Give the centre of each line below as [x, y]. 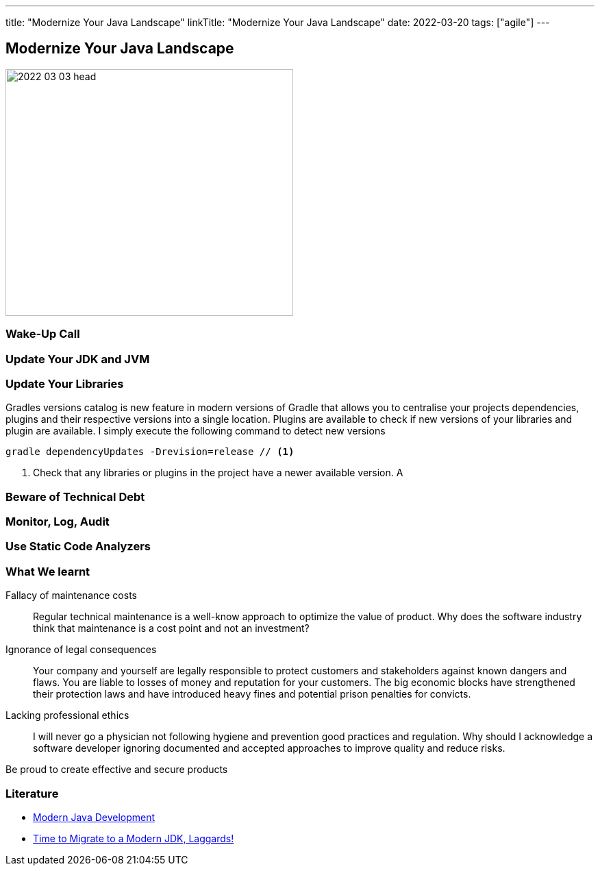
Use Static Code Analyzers [78, 547]
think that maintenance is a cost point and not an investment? [171, 628]
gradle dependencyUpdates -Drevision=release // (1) [150, 452]
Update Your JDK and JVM [78, 359]
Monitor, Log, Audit [58, 522]
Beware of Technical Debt [75, 496]
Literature [32, 793]
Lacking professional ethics [67, 715]
